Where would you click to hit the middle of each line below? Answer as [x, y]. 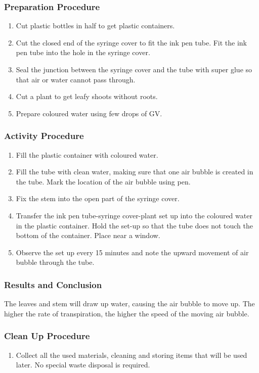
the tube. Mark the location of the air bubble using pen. [103, 181]
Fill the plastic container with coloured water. [87, 154]
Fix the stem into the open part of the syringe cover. [98, 198]
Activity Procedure [44, 136]
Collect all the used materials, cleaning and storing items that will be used [132, 355]
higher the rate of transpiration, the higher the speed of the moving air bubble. [127, 313]
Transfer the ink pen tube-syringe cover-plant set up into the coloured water [134, 215]
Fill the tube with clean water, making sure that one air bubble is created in [135, 172]
